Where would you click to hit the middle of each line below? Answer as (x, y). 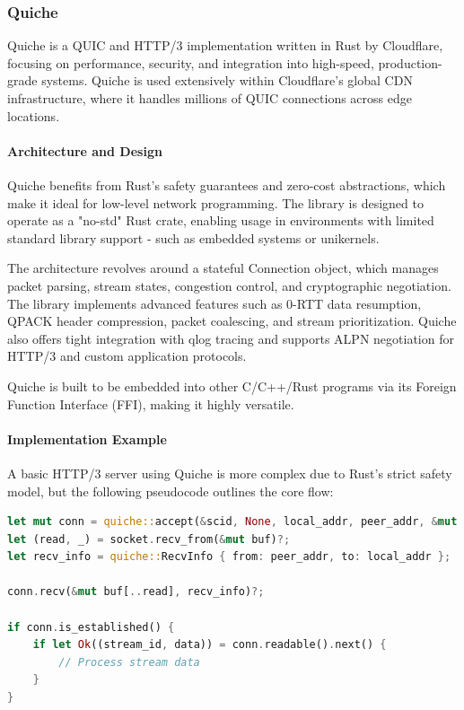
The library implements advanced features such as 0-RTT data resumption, (214, 303)
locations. (34, 115)
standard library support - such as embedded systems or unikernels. (193, 237)
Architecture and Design (85, 150)
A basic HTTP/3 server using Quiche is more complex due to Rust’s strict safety (230, 473)
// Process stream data (129, 662)
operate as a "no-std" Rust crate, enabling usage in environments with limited (221, 220)
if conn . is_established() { (91, 627)
